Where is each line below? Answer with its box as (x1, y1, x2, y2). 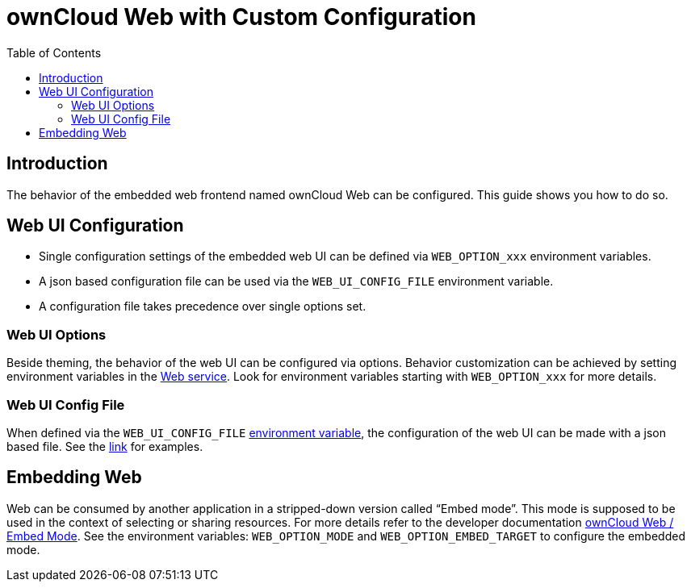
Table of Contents (6, 45, 102, 60)
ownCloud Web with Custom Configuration (6, 3, 476, 31)
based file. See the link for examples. (6, 439, 203, 453)
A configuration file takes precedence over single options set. (39, 299, 366, 314)
